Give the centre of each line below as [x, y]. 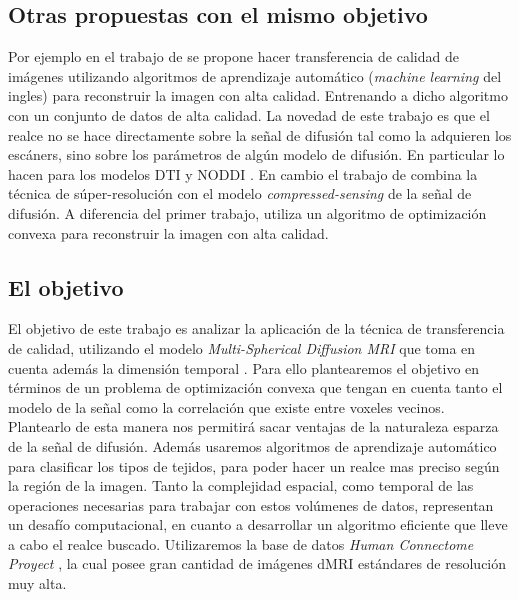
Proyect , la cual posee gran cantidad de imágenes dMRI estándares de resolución [257, 563]
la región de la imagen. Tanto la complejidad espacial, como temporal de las [241, 485]
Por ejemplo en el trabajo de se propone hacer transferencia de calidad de [233, 56]
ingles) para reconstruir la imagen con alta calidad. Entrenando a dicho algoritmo [258, 95]
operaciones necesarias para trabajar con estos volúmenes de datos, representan [251, 504]
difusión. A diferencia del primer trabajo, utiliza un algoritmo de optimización [247, 212]
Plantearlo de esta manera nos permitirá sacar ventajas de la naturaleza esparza [253, 426]
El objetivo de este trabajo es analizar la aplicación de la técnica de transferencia [256, 328]
